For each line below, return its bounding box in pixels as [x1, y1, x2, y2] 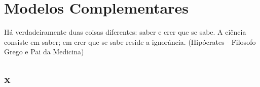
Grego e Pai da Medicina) [4, 46, 84, 57]
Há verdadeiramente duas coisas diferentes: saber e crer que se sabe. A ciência [4, 27, 246, 37]
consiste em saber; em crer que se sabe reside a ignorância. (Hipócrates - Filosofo [4, 36, 256, 47]
